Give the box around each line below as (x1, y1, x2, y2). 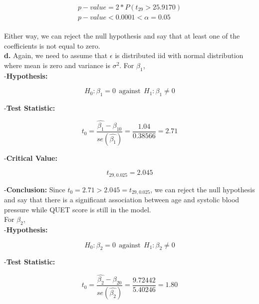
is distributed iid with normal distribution (115, 50, 244, 61)
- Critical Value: (4, 152, 57, 163)
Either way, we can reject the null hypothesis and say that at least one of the (4, 31, 240, 41)
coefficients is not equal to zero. (4, 40, 100, 51)
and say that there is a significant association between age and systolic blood (4, 194, 240, 205)
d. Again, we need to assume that (4, 50, 108, 61)
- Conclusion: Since (4, 184, 65, 194)
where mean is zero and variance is (4, 60, 110, 70)
